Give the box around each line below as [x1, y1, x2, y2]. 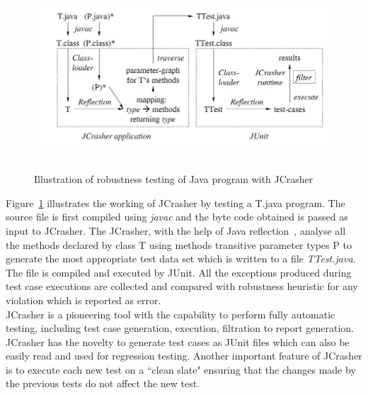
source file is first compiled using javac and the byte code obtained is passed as [6, 209, 348, 224]
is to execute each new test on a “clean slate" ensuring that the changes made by [6, 362, 356, 377]
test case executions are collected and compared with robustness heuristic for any [6, 279, 358, 294]
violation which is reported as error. [6, 292, 161, 307]
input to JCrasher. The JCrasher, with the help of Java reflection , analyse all [6, 223, 346, 238]
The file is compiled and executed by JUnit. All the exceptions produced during [6, 265, 352, 279]
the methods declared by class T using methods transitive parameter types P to [6, 237, 352, 252]
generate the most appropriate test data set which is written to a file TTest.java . [6, 251, 356, 266]
